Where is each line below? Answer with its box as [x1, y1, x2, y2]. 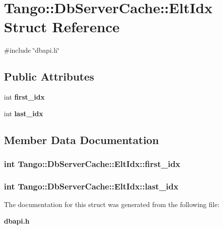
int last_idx [4, 108, 43, 118]
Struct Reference [4, 17, 120, 37]
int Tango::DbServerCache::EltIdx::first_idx [4, 158, 181, 169]
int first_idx [4, 92, 45, 102]
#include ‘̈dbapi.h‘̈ [4, 45, 59, 55]
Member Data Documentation [4, 132, 159, 147]
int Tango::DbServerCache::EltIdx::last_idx [4, 180, 179, 192]
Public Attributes [4, 69, 94, 84]
